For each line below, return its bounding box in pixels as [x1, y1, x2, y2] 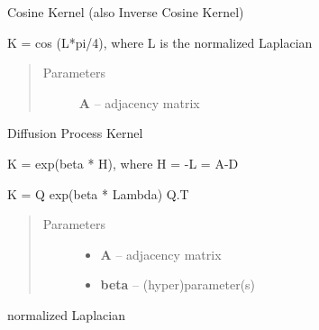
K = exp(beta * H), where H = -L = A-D [7, 153, 239, 172]
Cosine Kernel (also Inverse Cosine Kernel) [7, 3, 244, 21]
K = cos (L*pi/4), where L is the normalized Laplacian [7, 32, 313, 51]
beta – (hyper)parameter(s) [100, 275, 256, 294]
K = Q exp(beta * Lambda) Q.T [7, 184, 189, 203]
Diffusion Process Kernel [7, 124, 143, 142]
